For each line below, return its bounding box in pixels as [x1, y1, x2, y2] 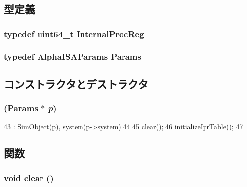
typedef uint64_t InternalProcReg [4, 27, 144, 40]
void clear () [4, 171, 54, 184]
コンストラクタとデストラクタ [4, 76, 148, 91]
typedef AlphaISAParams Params [4, 50, 141, 62]
